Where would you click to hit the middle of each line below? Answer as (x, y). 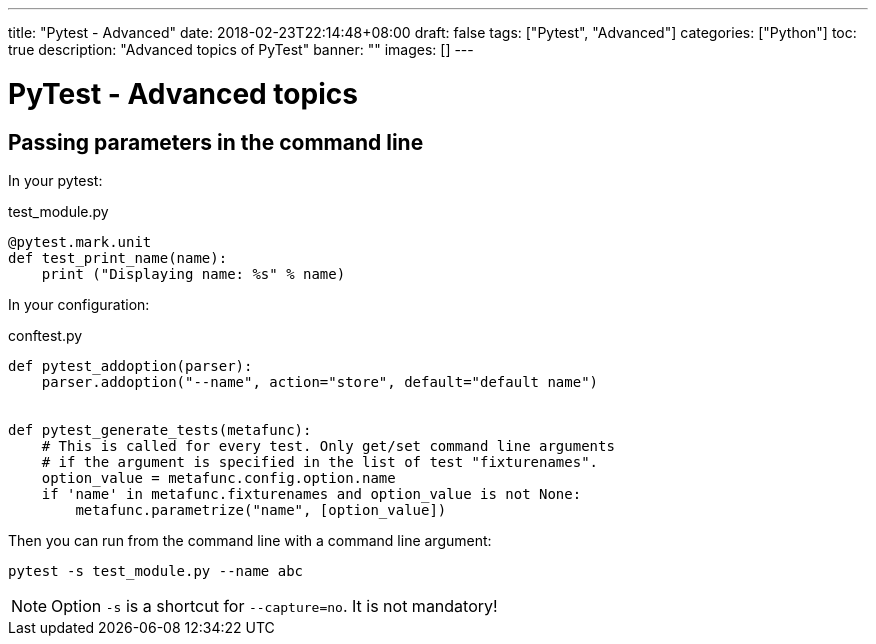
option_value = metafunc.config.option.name (218, 477)
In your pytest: (55, 180)
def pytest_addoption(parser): (130, 365)
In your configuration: (79, 304)
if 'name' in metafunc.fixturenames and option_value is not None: (311, 493)
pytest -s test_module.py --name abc (156, 570)
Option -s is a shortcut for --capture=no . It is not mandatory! (274, 605)
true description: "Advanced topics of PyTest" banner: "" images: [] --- (241, 49)
